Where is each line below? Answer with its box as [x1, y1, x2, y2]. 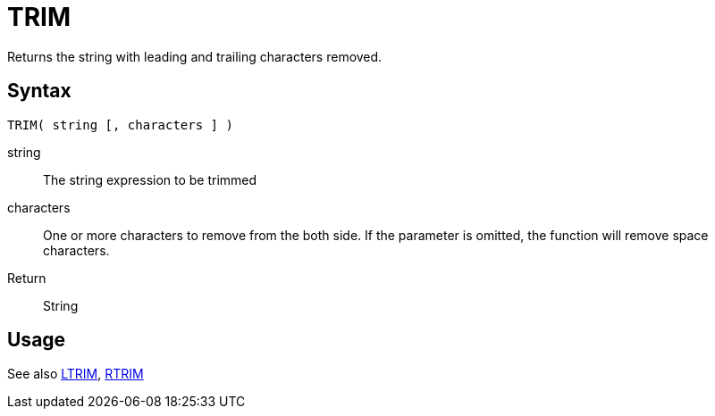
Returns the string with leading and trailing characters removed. [7, 48, 383, 64]
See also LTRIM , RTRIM [7, 366, 144, 382]
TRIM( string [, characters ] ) [7, 117, 233, 132]
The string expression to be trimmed [43, 171, 257, 187]
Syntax [7, 79, 71, 103]
